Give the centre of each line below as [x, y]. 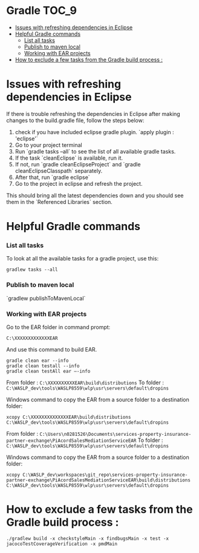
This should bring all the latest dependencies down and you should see [95, 195]
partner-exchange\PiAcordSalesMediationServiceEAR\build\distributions [98, 480]
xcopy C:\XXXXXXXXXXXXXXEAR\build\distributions [69, 417]
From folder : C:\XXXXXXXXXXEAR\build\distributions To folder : [85, 382]
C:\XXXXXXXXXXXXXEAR [32, 338]
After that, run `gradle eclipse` [52, 177]
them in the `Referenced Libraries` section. [60, 202]
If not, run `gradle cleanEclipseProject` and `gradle [78, 164]
